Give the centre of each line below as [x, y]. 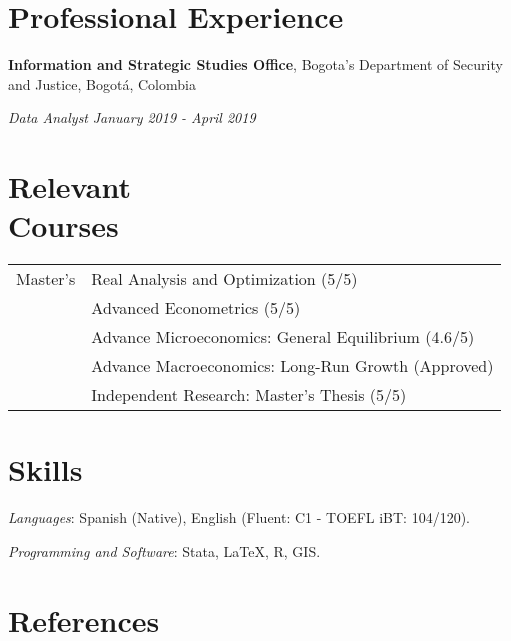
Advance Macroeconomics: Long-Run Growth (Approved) [292, 366]
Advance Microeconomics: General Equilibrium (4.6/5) [283, 337]
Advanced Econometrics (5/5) [196, 308]
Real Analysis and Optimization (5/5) [224, 279]
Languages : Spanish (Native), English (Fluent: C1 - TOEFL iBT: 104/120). [239, 517]
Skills [45, 469]
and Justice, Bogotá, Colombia [102, 83]
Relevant [69, 186]
